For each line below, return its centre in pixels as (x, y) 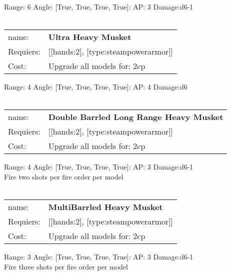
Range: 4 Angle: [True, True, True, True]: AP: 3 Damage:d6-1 (99, 167)
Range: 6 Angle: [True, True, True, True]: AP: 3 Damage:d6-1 (99, 6)
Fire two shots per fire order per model (64, 176)
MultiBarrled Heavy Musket (105, 207)
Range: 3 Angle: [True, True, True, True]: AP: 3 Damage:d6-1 (99, 257)
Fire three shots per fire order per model (66, 266)
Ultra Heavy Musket (90, 37)
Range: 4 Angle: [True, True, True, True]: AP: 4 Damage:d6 (96, 87)
